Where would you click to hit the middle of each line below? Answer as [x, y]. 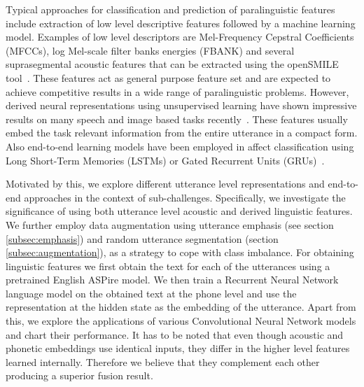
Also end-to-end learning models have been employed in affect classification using [180, 146]
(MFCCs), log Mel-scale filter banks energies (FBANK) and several [150, 50]
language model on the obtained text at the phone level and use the [151, 293]
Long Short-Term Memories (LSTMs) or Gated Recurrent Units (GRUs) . [165, 160]
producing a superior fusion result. [79, 375]
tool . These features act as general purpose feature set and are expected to [168, 77]
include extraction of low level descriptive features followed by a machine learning [181, 23]
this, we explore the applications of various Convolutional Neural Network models [181, 321]
